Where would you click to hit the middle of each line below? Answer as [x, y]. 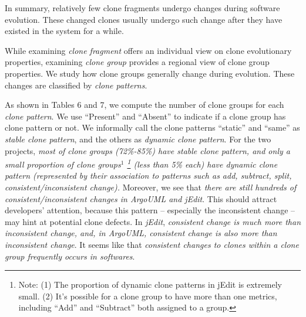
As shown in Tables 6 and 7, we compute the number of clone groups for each [144, 105]
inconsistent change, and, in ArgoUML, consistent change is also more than [141, 233]
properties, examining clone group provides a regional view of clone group [137, 62]
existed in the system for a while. [64, 31]
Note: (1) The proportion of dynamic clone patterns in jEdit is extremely [150, 284]
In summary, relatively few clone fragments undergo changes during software [142, 8]
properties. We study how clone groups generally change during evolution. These [150, 73]
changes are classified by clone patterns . [76, 85]
